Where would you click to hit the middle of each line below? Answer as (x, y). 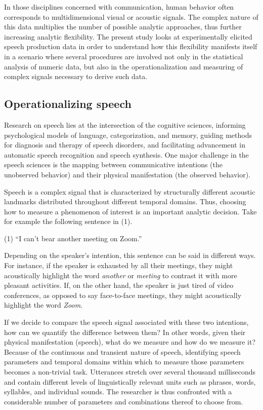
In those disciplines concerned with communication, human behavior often (119, 7)
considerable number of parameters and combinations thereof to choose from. (124, 401)
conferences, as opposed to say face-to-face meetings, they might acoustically (123, 295)
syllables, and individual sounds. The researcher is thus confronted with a (118, 392)
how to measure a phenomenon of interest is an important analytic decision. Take (130, 211)
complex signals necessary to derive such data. (76, 76)
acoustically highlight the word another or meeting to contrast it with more (121, 275)
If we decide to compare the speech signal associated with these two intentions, (126, 322)
